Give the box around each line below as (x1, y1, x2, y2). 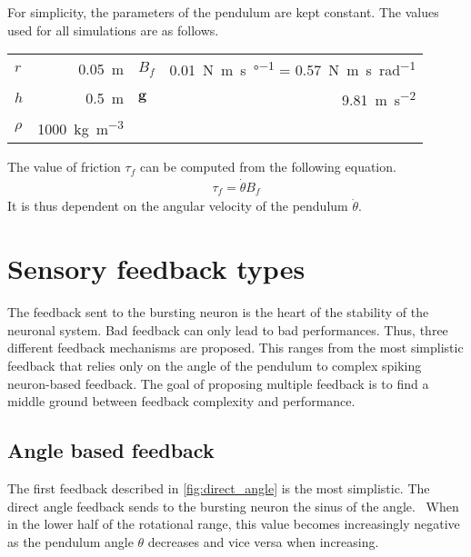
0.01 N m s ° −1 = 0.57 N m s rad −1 (169, 56, 416, 81)
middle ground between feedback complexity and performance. (7, 392, 356, 411)
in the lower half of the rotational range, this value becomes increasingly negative (7, 514, 460, 533)
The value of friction (7, 157, 121, 176)
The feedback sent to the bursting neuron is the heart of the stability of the (7, 303, 429, 322)
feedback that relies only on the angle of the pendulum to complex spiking (7, 355, 422, 374)
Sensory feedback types (7, 250, 306, 287)
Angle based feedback (7, 436, 215, 464)
